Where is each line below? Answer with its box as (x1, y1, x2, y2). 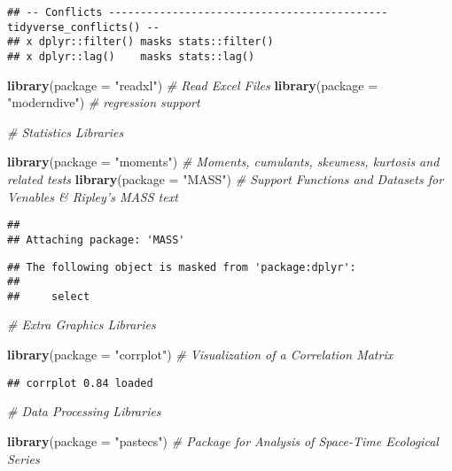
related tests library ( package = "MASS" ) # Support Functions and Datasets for (7, 170, 444, 188)
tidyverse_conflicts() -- (7, 20, 160, 34)
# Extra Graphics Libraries (7, 315, 156, 334)
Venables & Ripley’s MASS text (7, 187, 178, 205)
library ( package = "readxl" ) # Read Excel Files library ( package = (7, 75, 378, 94)
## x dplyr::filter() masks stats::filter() (7, 35, 274, 49)
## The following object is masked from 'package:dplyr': (7, 260, 356, 274)
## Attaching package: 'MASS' (7, 233, 185, 246)
